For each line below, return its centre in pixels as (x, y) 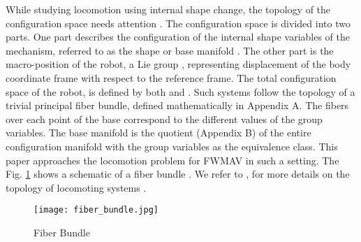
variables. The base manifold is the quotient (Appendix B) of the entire (159, 133)
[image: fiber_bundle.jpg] (96, 210)
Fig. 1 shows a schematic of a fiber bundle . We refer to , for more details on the (178, 174)
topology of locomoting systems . (76, 187)
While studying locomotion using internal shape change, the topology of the (168, 9)
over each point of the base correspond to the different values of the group (164, 119)
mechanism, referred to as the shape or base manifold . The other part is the (170, 50)
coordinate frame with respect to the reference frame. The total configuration (171, 77)
